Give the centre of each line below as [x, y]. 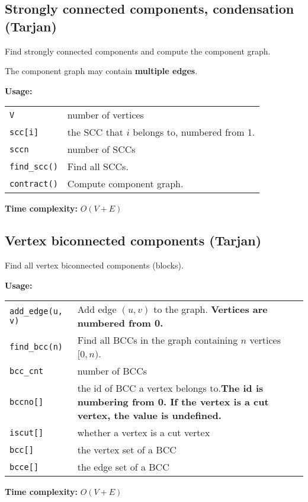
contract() [34, 183]
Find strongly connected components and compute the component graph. [138, 51]
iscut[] [27, 432]
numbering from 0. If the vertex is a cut [173, 402]
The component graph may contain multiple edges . [101, 71]
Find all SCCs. [98, 167]
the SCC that [95, 132]
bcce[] [24, 467]
